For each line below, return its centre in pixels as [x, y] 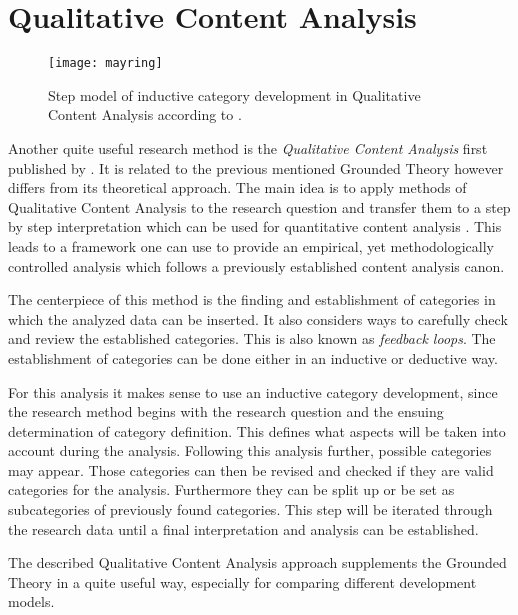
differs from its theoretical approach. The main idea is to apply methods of [237, 187]
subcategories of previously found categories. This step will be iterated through [250, 509]
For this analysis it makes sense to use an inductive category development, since [253, 391]
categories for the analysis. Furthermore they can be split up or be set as [231, 489]
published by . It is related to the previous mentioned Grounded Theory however [256, 167]
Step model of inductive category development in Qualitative [234, 94]
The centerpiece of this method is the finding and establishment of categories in [252, 299]
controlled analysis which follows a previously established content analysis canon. [256, 265]
